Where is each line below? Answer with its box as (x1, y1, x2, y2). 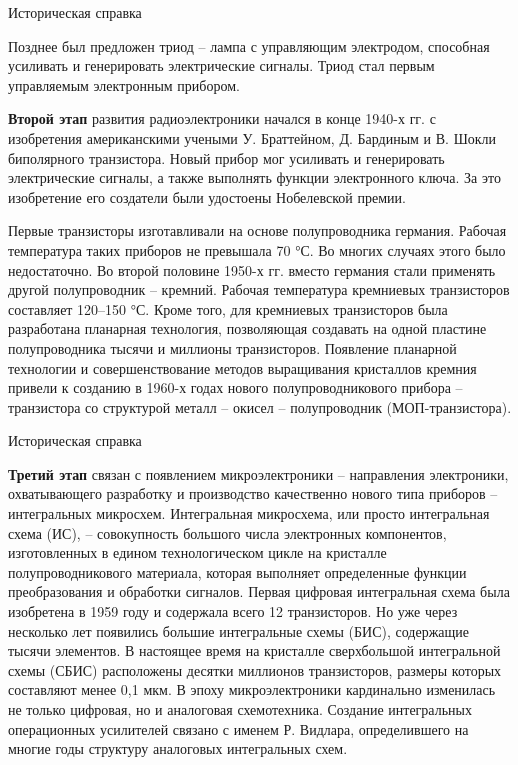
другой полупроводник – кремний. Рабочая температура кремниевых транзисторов (8, 279, 510, 300)
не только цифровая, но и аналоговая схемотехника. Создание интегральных (8, 699, 472, 719)
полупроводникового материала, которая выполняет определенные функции (8, 561, 467, 582)
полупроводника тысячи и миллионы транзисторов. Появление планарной (8, 337, 457, 358)
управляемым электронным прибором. (8, 74, 240, 95)
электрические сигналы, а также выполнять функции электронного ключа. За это (8, 167, 501, 188)
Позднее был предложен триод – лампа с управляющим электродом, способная (8, 35, 490, 56)
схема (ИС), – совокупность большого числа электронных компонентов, (8, 522, 447, 543)
